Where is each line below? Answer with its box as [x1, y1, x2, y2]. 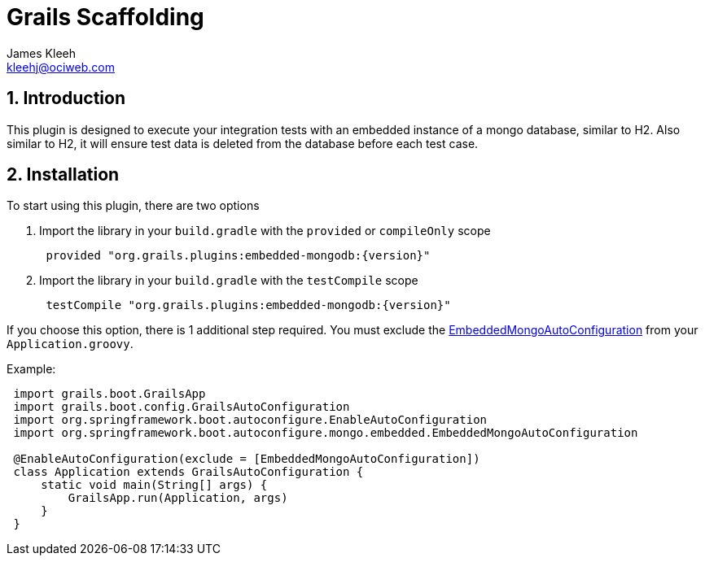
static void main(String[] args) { [41, 478, 268, 492]
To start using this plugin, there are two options [7, 198, 260, 213]
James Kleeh [7, 46, 77, 60]
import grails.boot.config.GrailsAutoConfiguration [13, 400, 350, 414]
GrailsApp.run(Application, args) [68, 491, 288, 505]
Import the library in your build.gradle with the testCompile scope [39, 273, 418, 288]
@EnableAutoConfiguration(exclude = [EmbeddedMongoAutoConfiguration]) [13, 452, 480, 466]
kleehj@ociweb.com [7, 59, 115, 74]
